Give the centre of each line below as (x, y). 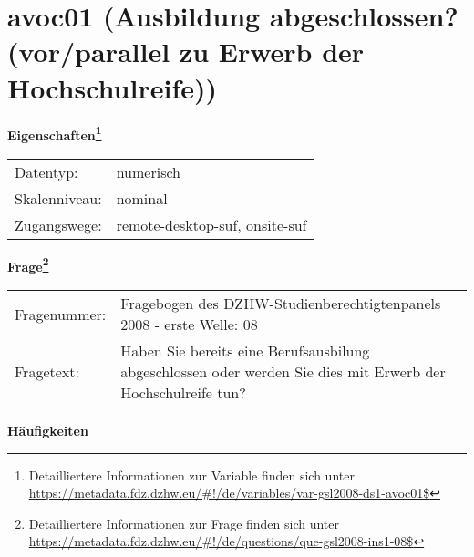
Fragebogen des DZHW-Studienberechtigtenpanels (281, 303)
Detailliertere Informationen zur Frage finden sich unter (184, 523)
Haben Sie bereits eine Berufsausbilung (245, 351)
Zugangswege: (58, 224)
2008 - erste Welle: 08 (189, 324)
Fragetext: (47, 371)
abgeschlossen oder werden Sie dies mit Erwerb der (283, 371)
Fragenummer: (61, 314)
